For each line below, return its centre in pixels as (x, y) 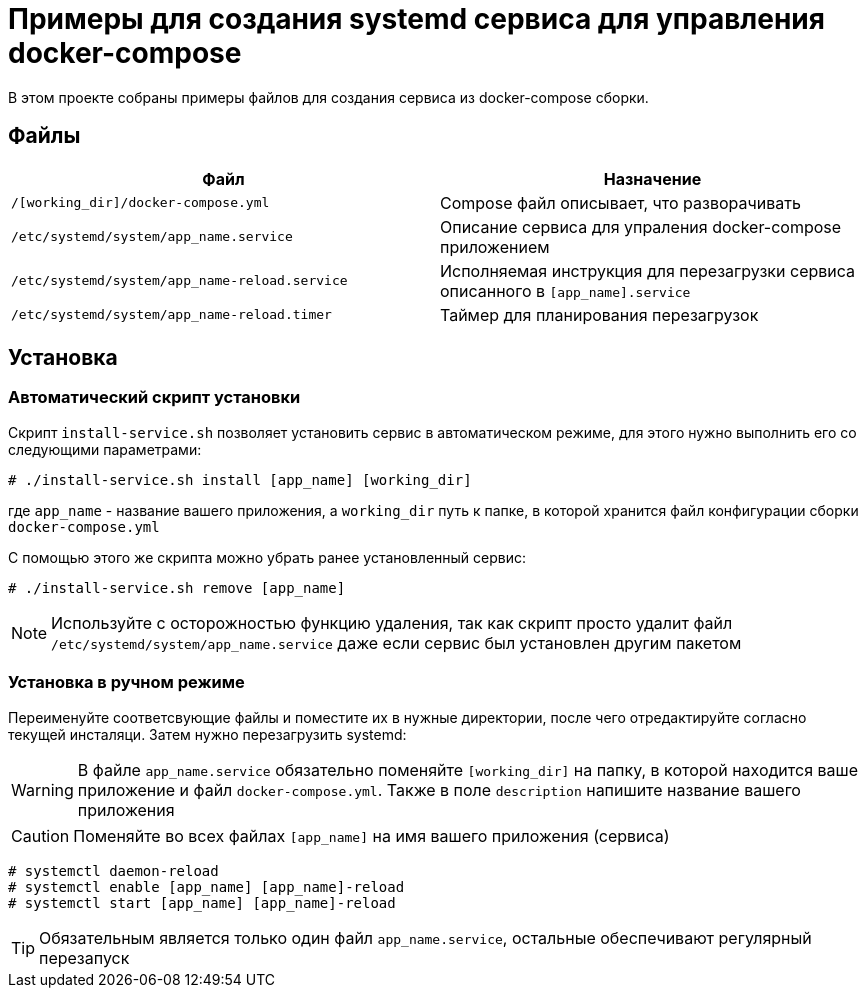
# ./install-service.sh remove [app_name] (177, 587)
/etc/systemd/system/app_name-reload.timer (171, 315)
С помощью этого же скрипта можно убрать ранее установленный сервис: (267, 557)
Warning (42, 789)
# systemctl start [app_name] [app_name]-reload (202, 902)
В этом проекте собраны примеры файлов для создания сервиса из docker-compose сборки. (328, 97)
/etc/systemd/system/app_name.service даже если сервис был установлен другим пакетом (396, 642)
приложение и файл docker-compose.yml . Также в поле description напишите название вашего (439, 789)
